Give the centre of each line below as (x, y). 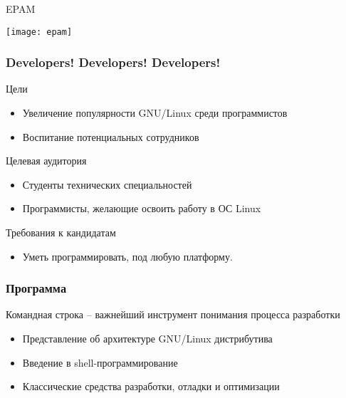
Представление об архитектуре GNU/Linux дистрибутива (147, 339)
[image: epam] (39, 32)
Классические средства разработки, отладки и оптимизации (151, 386)
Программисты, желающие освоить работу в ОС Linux (142, 208)
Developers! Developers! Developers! (113, 62)
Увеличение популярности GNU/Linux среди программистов (155, 113)
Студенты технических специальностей (107, 184)
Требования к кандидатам (61, 232)
